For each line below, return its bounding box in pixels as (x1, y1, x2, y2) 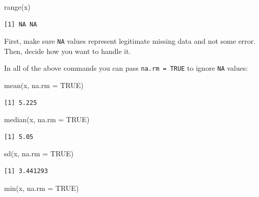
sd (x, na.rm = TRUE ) (4, 148, 74, 159)
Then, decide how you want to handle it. (4, 45, 131, 56)
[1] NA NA (4, 20, 37, 28)
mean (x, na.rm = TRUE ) (4, 80, 84, 91)
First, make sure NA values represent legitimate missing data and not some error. (4, 36, 256, 46)
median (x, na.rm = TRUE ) (4, 114, 90, 125)
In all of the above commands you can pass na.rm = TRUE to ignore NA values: (4, 63, 248, 73)
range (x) (4, 2, 31, 12)
